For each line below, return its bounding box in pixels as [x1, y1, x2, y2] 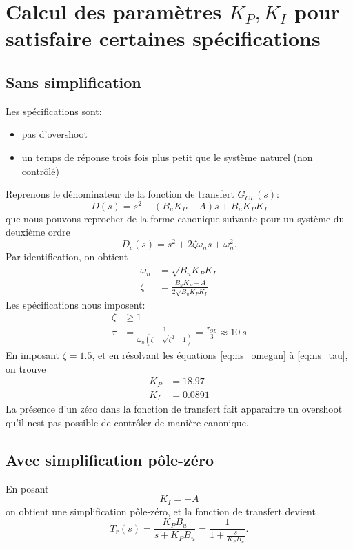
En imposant [6, 348, 60, 362]
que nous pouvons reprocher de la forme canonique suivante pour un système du [6, 211, 345, 225]
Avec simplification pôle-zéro [6, 448, 214, 470]
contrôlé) [21, 163, 59, 178]
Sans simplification [6, 71, 141, 92]
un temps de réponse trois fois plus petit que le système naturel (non [21, 149, 313, 164]
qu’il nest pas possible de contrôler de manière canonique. [6, 415, 249, 429]
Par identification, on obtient [6, 249, 128, 264]
